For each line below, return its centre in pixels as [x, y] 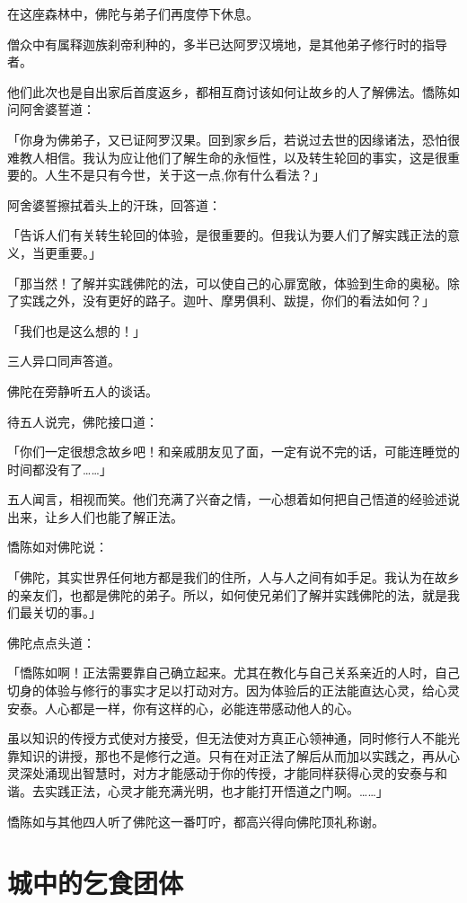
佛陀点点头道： [51, 642]
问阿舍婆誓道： [51, 109]
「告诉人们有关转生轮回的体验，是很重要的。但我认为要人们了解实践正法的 [227, 235]
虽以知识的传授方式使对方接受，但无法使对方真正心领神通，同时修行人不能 [227, 738]
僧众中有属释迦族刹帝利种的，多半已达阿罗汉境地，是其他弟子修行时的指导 [227, 44]
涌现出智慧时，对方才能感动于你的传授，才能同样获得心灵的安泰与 [239, 773]
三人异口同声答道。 [64, 361]
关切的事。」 [66, 612]
